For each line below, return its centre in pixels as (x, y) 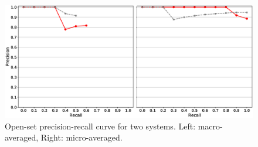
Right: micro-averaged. (82, 137)
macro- (210, 126)
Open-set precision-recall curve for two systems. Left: (100, 126)
